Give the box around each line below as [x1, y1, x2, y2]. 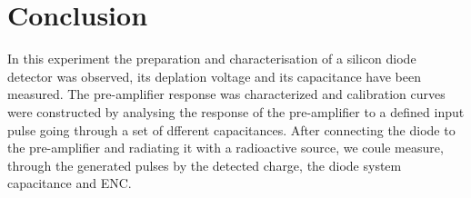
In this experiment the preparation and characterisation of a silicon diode [7, 49, 416, 68]
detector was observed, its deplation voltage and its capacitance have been [7, 66, 421, 85]
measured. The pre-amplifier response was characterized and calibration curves [7, 84, 446, 104]
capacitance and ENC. [7, 173, 132, 193]
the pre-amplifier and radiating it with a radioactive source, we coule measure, [7, 138, 444, 157]
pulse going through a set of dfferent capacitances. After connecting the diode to [7, 120, 456, 139]
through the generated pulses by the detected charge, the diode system [7, 155, 402, 174]
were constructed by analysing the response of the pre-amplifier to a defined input [7, 102, 465, 121]
